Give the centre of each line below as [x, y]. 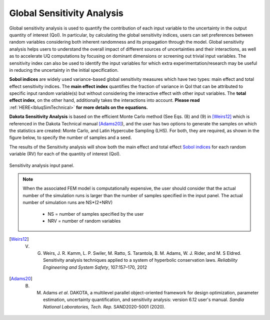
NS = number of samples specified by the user [96, 214]
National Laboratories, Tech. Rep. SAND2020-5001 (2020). [104, 306]
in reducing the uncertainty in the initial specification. [64, 70]
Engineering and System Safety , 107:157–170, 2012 [95, 267]
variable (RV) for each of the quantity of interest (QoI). [65, 154]
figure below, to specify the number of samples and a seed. [70, 137]
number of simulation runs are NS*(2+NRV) [68, 203]
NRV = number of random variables [84, 221]
